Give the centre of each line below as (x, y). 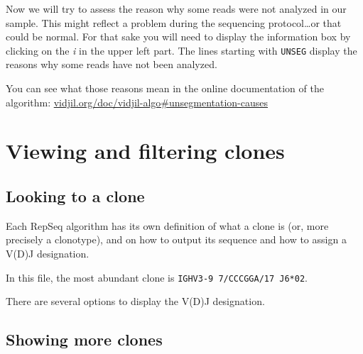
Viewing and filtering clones (145, 151)
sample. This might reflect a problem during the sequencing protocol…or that (174, 22)
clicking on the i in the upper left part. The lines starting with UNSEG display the (181, 50)
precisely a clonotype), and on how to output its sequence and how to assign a (176, 239)
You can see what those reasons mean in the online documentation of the (165, 88)
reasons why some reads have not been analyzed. (112, 64)
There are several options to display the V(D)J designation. (135, 301)
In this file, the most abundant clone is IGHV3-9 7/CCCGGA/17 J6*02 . (157, 277)
